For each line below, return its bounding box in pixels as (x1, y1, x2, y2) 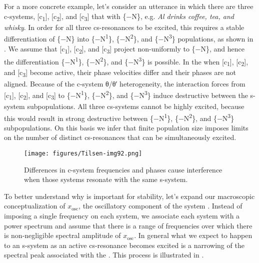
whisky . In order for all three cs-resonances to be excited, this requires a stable (4, 21, 244, 32)
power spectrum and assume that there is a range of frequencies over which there (4, 220, 252, 230)
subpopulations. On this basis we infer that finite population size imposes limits (4, 122, 248, 132)
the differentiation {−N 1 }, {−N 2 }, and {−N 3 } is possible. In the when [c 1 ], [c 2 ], (4, 54, 248, 68)
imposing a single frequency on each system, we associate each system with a (4, 210, 240, 221)
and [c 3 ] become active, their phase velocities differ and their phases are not (4, 67, 236, 79)
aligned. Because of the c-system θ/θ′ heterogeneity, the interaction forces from (4, 78, 245, 88)
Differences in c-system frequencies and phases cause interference (24, 164, 222, 174)
